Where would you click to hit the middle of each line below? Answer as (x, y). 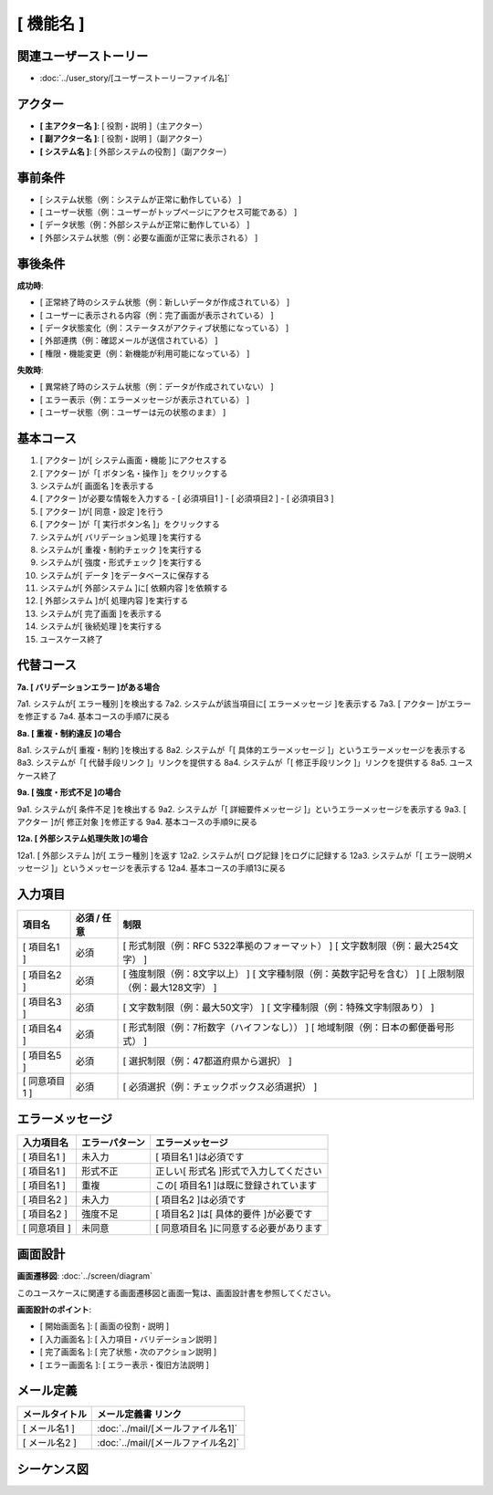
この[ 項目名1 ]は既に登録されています (236, 1185)
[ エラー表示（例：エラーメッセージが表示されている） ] (145, 399)
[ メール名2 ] (50, 1443)
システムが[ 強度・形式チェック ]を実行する (121, 562)
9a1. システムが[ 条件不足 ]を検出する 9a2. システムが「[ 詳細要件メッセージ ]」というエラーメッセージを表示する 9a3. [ (241, 809)
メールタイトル (54, 1415)
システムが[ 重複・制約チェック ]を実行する (121, 549)
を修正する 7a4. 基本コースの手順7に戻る (94, 716)
